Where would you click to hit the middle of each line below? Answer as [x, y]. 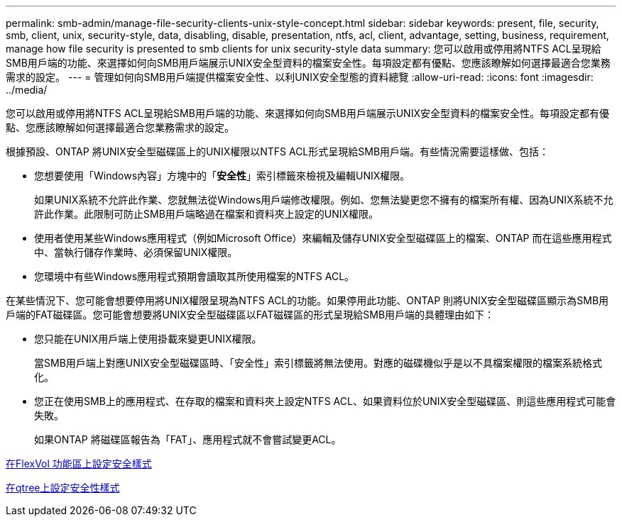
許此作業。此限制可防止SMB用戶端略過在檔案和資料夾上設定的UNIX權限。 [207, 214]
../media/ [27, 90]
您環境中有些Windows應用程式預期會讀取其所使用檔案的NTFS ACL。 [195, 276]
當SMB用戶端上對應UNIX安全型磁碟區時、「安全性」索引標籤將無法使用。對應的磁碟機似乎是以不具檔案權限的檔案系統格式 [318, 363]
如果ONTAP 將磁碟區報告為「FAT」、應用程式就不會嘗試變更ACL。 [188, 439]
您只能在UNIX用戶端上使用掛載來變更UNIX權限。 [148, 339]
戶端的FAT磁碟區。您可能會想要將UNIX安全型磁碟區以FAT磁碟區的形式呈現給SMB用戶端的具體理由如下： [250, 315]
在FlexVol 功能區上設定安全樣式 [79, 463]
